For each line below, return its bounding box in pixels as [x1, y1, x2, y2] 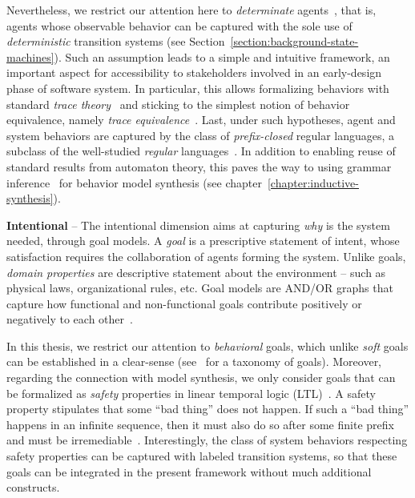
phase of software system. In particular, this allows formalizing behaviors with [6, 79, 389, 96]
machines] [6, 48, 54, 65]
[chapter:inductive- [267, 174, 359, 191]
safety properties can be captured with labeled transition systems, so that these [6, 448, 397, 464]
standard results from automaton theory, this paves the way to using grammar [6, 158, 392, 175]
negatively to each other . [6, 311, 133, 327]
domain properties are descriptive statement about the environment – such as [6, 263, 386, 280]
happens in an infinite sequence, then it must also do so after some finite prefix [6, 416, 394, 432]
